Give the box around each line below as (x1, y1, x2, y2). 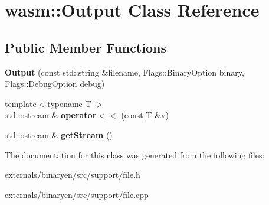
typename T (47, 97, 91, 109)
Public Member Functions (5, 38, 166, 56)
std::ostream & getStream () (5, 128, 113, 141)
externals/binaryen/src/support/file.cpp (5, 188, 149, 200)
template (5, 97, 37, 109)
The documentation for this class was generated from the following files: (5, 148, 265, 161)
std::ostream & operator (5, 109, 97, 121)
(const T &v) (121, 109, 169, 121)
